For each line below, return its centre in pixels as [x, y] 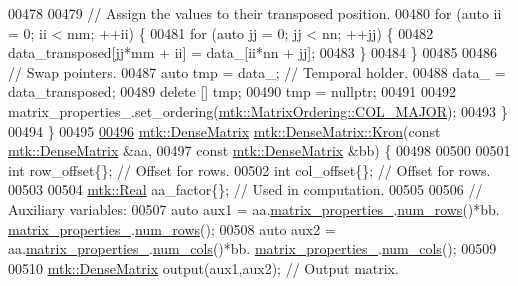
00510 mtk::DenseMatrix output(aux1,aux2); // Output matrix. [203, 267]
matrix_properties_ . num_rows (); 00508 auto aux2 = [172, 228]
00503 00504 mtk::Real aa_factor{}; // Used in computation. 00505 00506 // [245, 189]
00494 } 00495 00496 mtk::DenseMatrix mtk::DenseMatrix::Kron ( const [224, 130]
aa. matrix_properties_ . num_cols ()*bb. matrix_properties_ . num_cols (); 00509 [252, 248]
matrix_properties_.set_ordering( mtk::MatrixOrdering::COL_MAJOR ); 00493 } [258, 110]
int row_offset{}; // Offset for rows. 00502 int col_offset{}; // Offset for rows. [249, 169]
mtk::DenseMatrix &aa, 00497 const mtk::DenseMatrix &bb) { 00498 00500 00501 [259, 150]
